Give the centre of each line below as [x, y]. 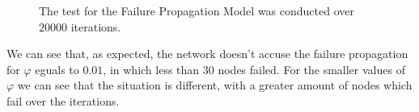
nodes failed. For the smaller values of [311, 69]
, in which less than [151, 69]
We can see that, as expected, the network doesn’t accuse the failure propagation [207, 54]
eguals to [57, 69]
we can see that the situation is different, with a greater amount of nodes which [215, 85]
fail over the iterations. [63, 100]
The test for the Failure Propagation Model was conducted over [197, 10]
